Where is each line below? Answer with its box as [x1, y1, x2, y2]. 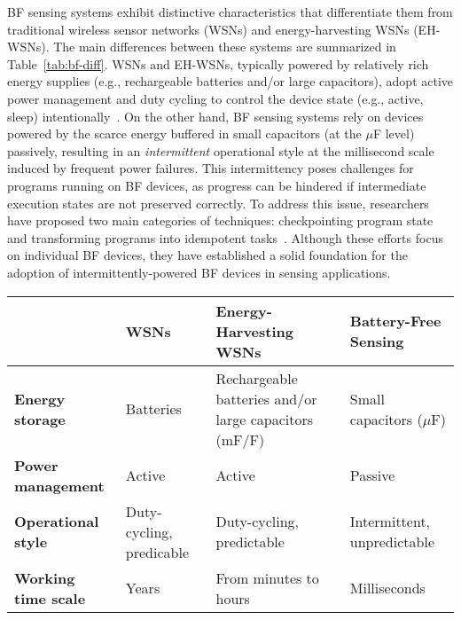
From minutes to [215, 567, 319, 588]
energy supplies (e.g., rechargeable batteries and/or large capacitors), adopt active [7, 72, 454, 90]
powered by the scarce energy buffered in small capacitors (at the [7, 124, 362, 143]
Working [14, 567, 75, 588]
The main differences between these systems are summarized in [53, 37, 396, 56]
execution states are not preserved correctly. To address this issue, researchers [7, 193, 429, 212]
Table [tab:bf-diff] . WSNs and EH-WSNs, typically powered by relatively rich [7, 54, 429, 73]
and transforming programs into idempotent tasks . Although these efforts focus [7, 228, 443, 247]
